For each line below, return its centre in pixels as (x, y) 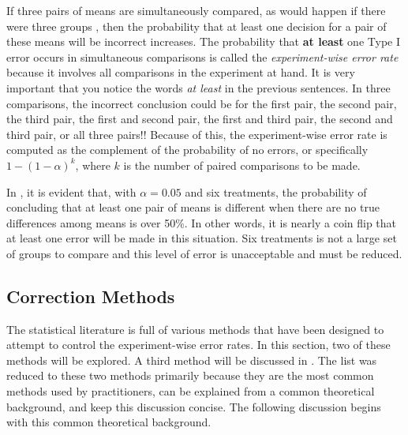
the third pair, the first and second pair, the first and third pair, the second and (200, 119)
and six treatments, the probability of (276, 191)
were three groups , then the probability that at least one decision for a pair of (197, 26)
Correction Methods (91, 296)
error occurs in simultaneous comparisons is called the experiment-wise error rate (202, 56)
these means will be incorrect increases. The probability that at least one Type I (203, 41)
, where (93, 165)
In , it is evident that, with (71, 191)
